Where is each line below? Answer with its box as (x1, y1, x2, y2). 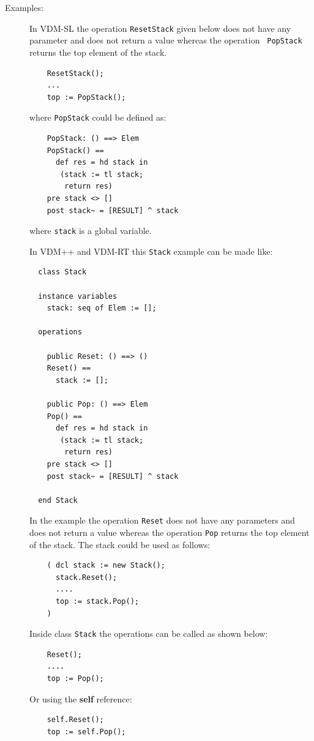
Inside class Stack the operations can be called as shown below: (29, 627, 268, 640)
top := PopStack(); (47, 92, 126, 102)
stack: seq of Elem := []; (47, 304, 157, 313)
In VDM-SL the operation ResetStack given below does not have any (29, 21, 291, 34)
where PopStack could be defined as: (29, 111, 166, 124)
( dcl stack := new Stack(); (47, 561, 165, 570)
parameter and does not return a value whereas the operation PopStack (29, 34, 302, 47)
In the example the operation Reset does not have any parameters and (29, 514, 295, 527)
